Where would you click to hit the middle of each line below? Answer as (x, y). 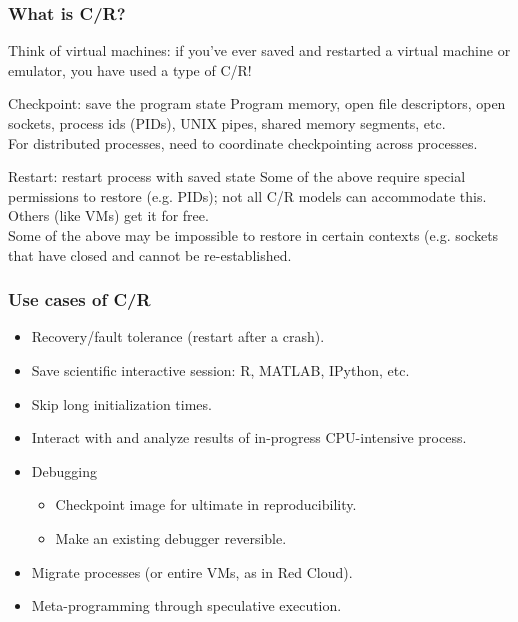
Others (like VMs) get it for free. (108, 215)
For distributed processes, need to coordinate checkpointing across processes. (243, 142)
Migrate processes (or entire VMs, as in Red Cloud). (192, 571)
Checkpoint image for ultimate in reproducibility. (206, 504)
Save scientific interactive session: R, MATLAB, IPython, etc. (220, 369)
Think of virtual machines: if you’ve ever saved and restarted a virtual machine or (259, 50)
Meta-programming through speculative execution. (186, 605)
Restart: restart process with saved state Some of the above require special (237, 176)
